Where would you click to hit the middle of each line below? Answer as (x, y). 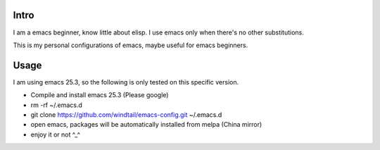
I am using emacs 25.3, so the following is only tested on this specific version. (126, 82)
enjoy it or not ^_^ (56, 135)
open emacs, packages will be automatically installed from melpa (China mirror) (146, 125)
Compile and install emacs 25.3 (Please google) (100, 95)
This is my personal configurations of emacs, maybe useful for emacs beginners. (131, 45)
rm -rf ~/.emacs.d (56, 105)
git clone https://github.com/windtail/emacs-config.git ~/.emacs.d (126, 114)
